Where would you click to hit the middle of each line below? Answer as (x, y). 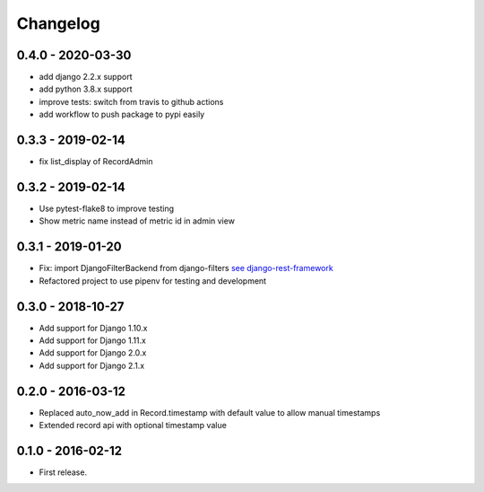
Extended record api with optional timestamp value (133, 426)
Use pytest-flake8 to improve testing (107, 209)
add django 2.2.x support (86, 77)
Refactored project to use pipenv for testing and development (153, 281)
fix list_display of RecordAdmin (96, 162)
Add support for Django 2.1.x (92, 365)
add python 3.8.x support (86, 89)
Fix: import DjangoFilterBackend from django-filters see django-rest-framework (186, 268)
